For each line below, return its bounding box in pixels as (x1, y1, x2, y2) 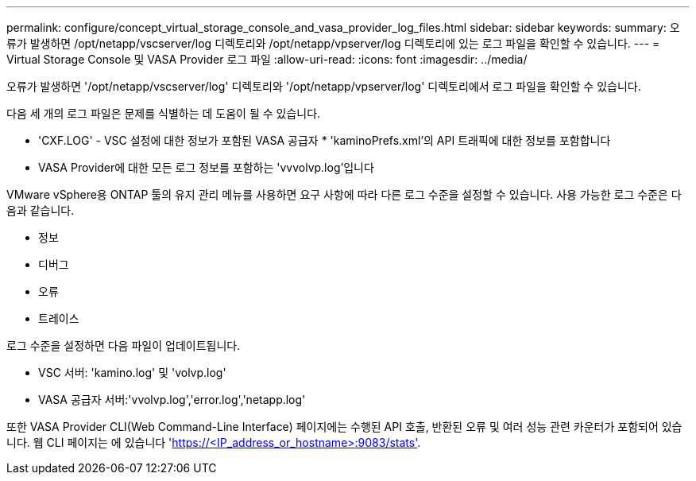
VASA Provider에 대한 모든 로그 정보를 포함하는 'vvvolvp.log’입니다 (38, 161, 374, 174)
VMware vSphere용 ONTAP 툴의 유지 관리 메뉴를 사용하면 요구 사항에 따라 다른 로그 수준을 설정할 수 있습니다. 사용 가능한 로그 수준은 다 (6, 188, 682, 201)
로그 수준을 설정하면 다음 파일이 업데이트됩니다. (6, 339, 241, 352)
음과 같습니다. (6, 204, 75, 217)
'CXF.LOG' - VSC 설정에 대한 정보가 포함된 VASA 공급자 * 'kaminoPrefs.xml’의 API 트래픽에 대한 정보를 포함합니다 (38, 134, 611, 147)
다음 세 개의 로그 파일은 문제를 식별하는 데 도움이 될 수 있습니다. (6, 107, 321, 120)
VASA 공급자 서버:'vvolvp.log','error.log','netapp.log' (38, 393, 306, 406)
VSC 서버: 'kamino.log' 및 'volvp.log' (38, 366, 226, 379)
